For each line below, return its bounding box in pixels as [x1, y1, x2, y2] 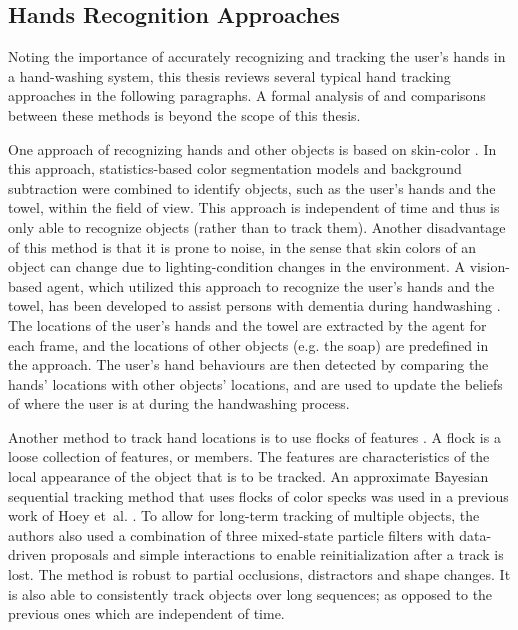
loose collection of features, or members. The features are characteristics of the [8, 446, 490, 467]
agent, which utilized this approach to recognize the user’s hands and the [46, 275, 495, 296]
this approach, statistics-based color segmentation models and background [8, 158, 462, 179]
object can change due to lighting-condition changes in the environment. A [8, 256, 466, 277]
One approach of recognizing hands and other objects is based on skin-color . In [8, 138, 497, 159]
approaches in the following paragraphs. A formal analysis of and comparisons [8, 85, 486, 106]
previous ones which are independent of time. [8, 603, 285, 624]
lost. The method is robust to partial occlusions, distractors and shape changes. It [8, 564, 511, 585]
